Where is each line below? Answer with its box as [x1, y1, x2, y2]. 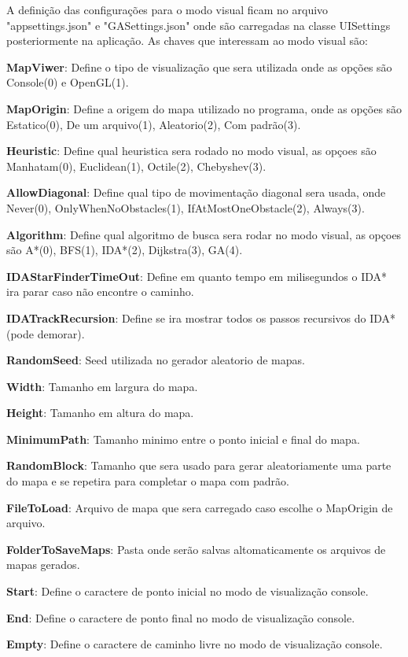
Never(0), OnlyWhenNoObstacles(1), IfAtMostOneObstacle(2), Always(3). [6, 199, 365, 216]
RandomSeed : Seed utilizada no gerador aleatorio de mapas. [6, 352, 305, 368]
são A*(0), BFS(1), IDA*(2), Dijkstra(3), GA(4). [6, 242, 243, 258]
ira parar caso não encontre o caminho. [6, 283, 194, 300]
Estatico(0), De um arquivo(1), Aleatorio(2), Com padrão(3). [6, 116, 301, 132]
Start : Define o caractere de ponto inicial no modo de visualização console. [6, 583, 369, 600]
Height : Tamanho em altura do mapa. [6, 404, 194, 421]
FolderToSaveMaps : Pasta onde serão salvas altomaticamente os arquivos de [6, 541, 386, 557]
